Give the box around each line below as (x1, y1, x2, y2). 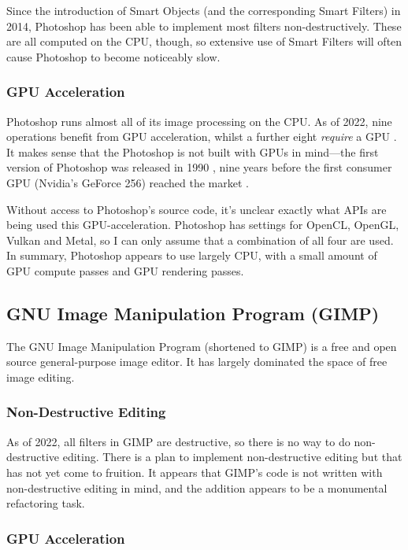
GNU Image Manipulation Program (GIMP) (6, 301, 380, 325)
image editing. (6, 368, 75, 385)
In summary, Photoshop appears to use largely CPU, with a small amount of (6, 247, 377, 264)
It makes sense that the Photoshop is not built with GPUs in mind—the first (6, 143, 379, 160)
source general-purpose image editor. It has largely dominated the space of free (6, 353, 388, 370)
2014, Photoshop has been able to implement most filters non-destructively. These (6, 17, 402, 34)
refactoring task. (6, 495, 85, 511)
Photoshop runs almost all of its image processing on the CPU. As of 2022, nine (6, 113, 392, 129)
